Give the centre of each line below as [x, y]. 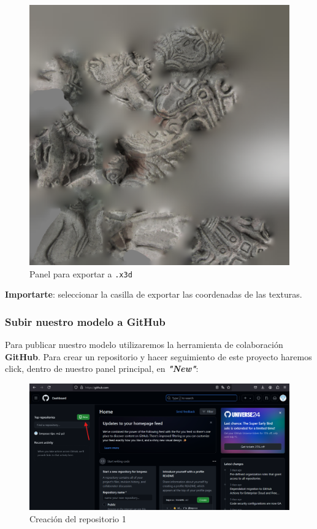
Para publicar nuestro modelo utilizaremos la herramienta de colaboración [144, 345]
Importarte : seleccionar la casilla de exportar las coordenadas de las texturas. [154, 294]
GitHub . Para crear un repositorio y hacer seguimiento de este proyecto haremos [158, 356]
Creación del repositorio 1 [78, 519]
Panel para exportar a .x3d [81, 273]
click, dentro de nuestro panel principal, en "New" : [102, 369]
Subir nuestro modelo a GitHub [85, 321]
